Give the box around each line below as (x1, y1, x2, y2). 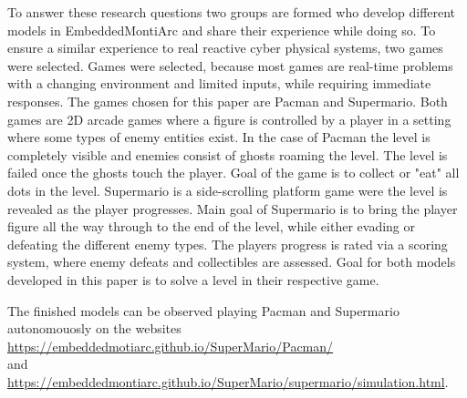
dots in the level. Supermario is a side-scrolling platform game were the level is (7, 180, 448, 199)
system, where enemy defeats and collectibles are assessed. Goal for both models (7, 252, 456, 271)
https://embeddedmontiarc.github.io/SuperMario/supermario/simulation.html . (7, 372, 449, 391)
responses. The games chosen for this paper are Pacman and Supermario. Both (7, 91, 448, 110)
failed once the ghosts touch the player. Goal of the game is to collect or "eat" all (7, 163, 460, 182)
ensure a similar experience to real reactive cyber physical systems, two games (7, 38, 443, 57)
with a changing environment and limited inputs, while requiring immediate (7, 74, 431, 93)
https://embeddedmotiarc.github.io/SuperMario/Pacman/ (7, 336, 334, 355)
